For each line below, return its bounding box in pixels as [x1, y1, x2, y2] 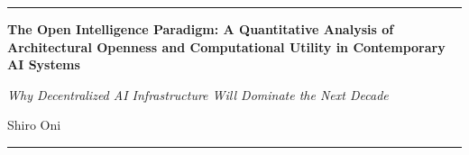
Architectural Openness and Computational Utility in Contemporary [7, 37, 446, 56]
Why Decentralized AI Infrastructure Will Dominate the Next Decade [7, 85, 389, 104]
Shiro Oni [7, 115, 61, 134]
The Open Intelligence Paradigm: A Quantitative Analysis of [7, 20, 394, 38]
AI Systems [7, 55, 80, 74]
